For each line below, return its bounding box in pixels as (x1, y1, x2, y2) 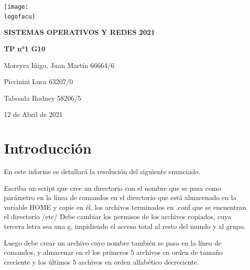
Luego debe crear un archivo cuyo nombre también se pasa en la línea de (4, 237, 222, 247)
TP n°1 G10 (4, 43, 45, 53)
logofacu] (4, 13, 36, 20)
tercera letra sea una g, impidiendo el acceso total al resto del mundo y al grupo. (4, 221, 246, 231)
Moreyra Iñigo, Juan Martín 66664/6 (4, 60, 114, 70)
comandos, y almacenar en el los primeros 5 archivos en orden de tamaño (4, 247, 223, 257)
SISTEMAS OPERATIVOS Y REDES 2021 (4, 27, 155, 37)
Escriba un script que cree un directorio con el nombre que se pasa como (4, 182, 221, 193)
